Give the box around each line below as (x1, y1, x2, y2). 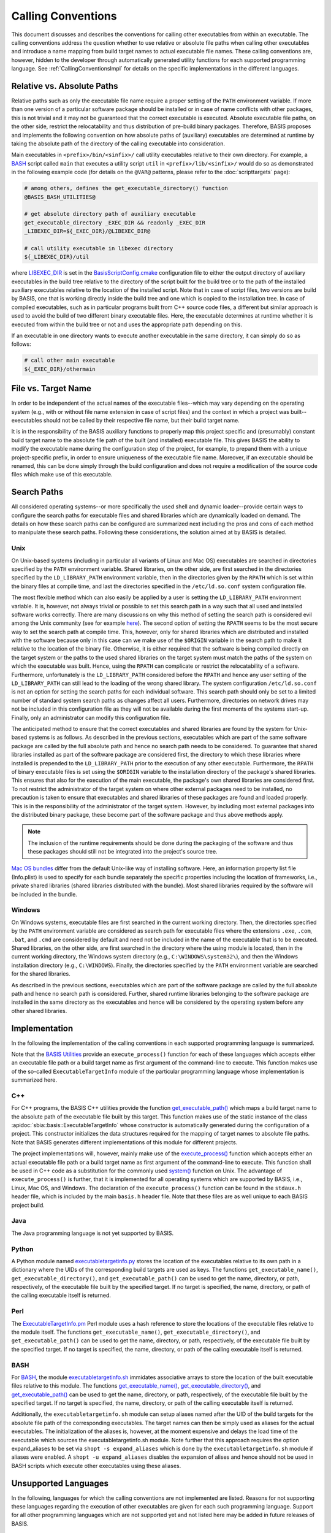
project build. (11, 1201, 45, 1209)
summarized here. (11, 1076, 58, 1084)
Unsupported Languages (11, 1478, 109, 1488)
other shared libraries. (11, 1007, 67, 1014)
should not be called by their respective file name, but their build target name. (43, 417, 240, 424)
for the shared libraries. (11, 970, 70, 977)
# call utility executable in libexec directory (24, 245, 173, 251)
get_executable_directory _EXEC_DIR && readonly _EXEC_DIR (24, 219, 205, 226)
